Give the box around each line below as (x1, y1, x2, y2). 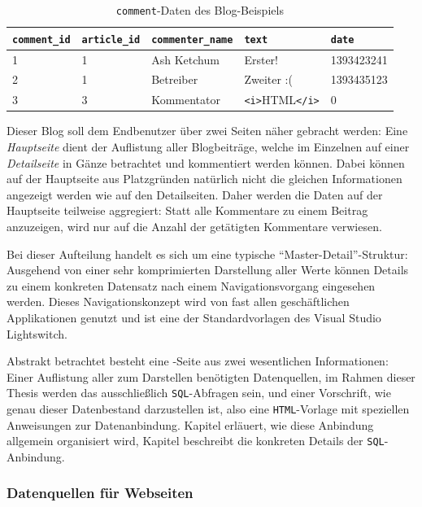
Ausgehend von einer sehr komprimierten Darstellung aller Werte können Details (7, 261, 409, 278)
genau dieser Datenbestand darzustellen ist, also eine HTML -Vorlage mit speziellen (7, 400, 410, 417)
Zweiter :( (244, 71, 293, 88)
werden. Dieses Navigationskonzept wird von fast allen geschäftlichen (7, 293, 350, 310)
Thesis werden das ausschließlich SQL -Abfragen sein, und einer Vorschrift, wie (7, 384, 391, 401)
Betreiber (151, 71, 198, 88)
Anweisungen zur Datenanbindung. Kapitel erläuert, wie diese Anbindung (7, 416, 374, 433)
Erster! (244, 50, 279, 68)
